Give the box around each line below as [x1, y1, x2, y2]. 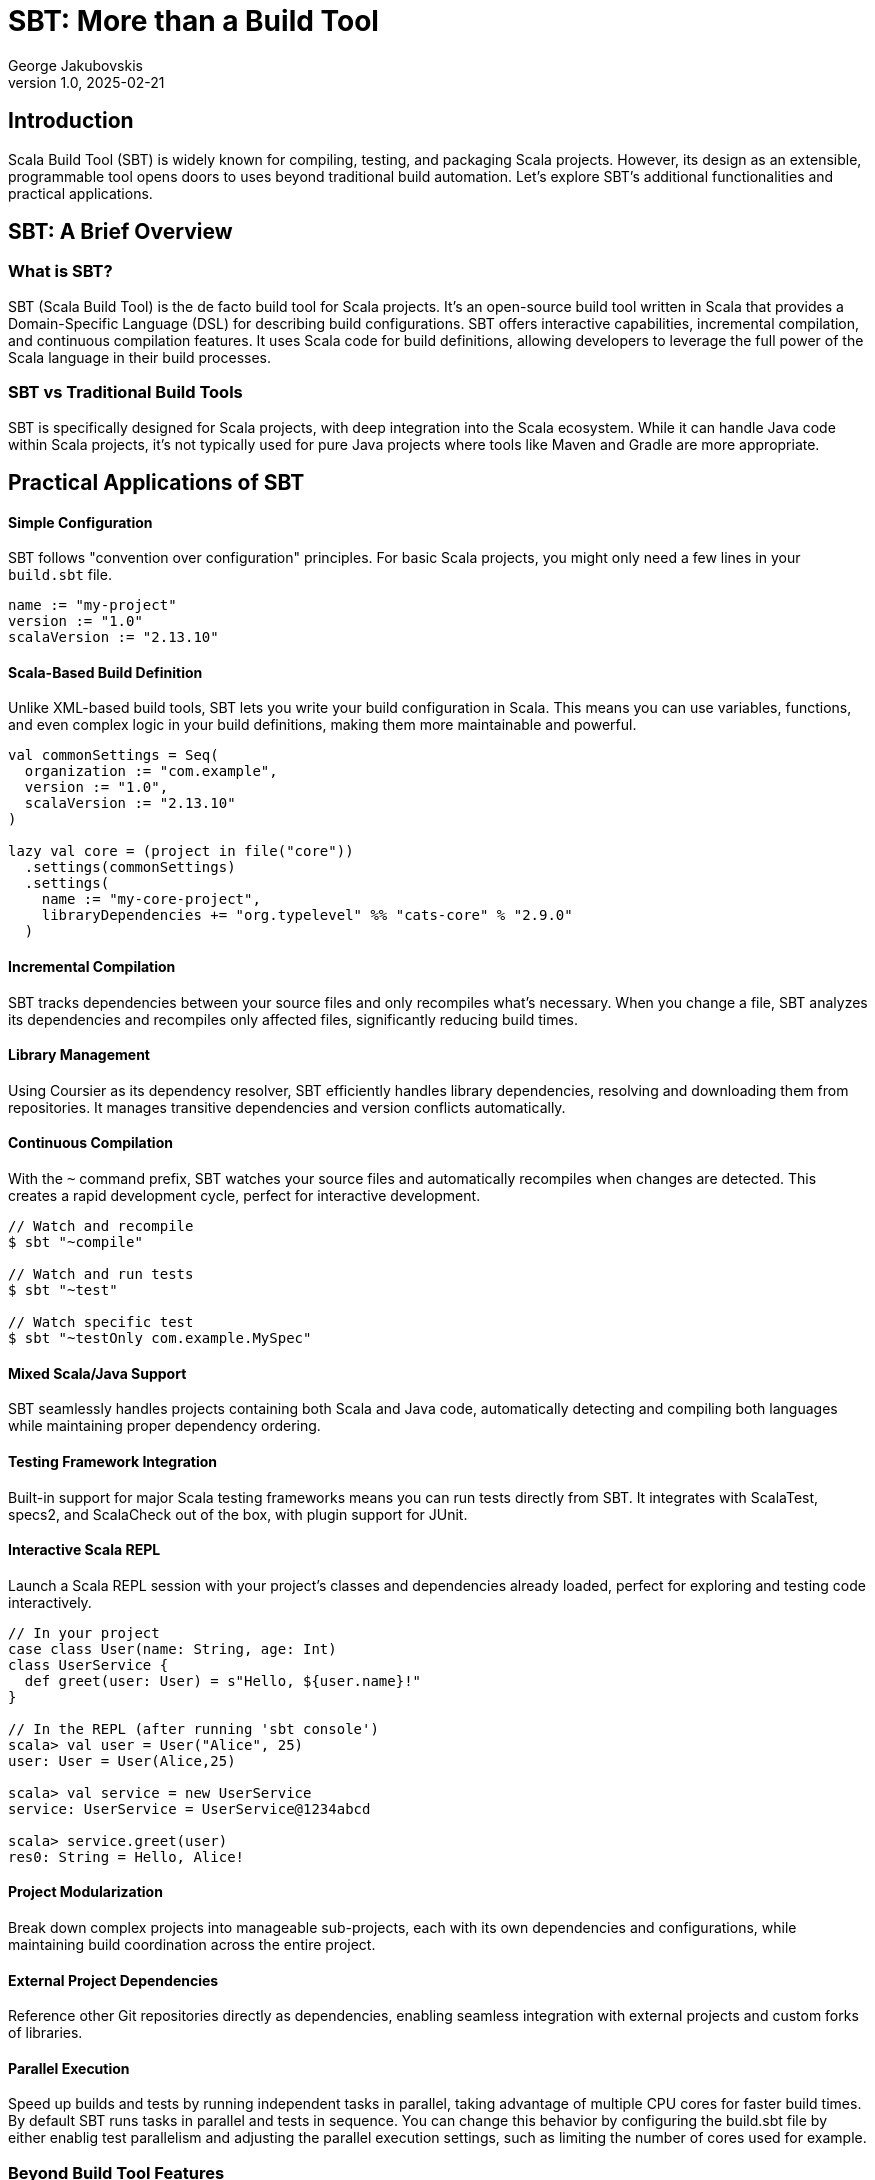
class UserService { [8, 1656, 169, 1673]
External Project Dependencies [8, 1971, 219, 1989]
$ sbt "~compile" [8, 1234, 143, 1251]
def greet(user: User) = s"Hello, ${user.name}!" [24, 1672, 422, 1689]
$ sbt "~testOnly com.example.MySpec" [8, 1330, 312, 1347]
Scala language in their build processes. [8, 348, 271, 366]
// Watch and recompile [8, 1218, 194, 1235]
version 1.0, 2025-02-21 [8, 73, 165, 91]
